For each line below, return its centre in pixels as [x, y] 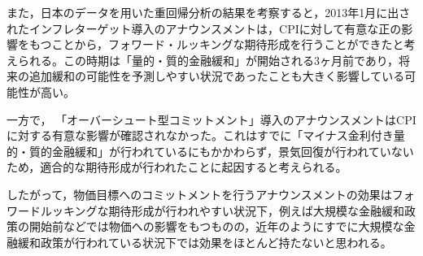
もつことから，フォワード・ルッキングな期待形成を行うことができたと [216, 44]
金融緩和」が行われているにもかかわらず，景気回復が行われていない [233, 151]
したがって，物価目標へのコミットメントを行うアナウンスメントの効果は [199, 194]
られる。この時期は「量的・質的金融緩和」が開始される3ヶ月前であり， [208, 60]
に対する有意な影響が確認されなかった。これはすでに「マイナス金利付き [200, 135]
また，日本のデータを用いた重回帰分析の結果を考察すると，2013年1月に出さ [209, 12]
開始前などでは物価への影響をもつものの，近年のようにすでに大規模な [216, 226]
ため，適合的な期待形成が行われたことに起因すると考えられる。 [177, 167]
